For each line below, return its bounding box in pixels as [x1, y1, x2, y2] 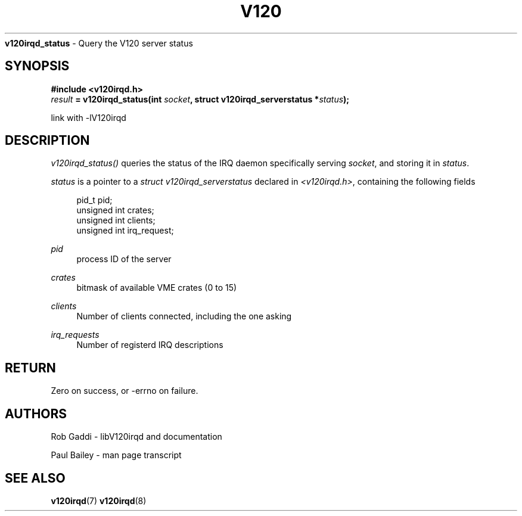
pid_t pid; [76, 195, 113, 206]
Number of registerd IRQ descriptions [76, 340, 223, 350]
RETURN [5, 360, 56, 375]
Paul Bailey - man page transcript [51, 450, 182, 461]
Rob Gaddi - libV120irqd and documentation [51, 431, 222, 442]
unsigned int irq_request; [76, 225, 174, 236]
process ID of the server [76, 254, 172, 265]
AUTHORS [5, 406, 67, 421]
